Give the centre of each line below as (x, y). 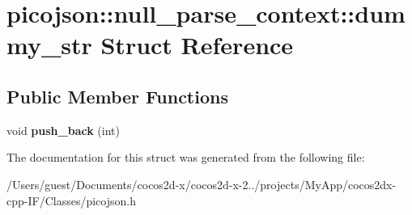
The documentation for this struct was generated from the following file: (186, 157)
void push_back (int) (63, 130)
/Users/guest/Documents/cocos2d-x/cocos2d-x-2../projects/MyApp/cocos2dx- (202, 184)
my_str (49, 45)
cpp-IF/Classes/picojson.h (71, 200)
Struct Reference (197, 45)
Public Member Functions (117, 96)
